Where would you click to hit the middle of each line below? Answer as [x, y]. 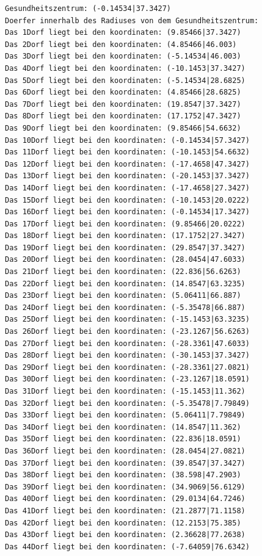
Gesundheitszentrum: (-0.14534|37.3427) [88, 9]
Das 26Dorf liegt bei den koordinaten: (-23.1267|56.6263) [127, 332]
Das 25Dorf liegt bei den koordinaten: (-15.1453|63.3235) [127, 320]
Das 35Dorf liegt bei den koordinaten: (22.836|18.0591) [123, 439]
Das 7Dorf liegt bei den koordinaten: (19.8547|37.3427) [123, 104]
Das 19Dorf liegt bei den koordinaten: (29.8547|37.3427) [125, 247]
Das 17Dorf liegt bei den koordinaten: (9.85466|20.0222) [125, 224]
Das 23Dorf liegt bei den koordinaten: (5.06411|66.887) [123, 296]
